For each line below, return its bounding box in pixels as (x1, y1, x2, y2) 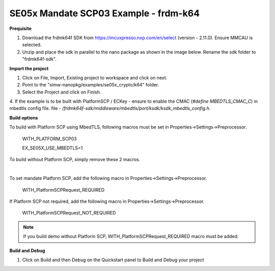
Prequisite (9, 25, 32, 32)
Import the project (9, 65, 49, 71)
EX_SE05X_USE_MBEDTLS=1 (22, 145, 83, 151)
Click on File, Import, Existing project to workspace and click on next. (22, 74, 168, 81)
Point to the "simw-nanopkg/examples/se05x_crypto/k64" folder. (22, 82, 159, 88)
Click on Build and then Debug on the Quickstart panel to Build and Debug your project (22, 257, 204, 263)
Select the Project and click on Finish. (22, 89, 101, 95)
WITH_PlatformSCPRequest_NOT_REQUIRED (22, 210, 116, 216)
